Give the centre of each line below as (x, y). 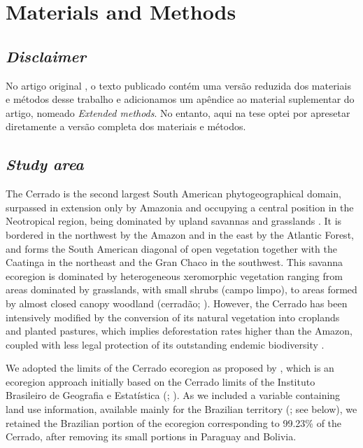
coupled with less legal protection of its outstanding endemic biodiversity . (165, 344)
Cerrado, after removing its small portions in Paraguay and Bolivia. (151, 436)
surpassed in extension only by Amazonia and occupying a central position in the (180, 207)
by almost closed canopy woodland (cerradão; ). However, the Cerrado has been (177, 303)
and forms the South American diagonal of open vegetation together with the (171, 248)
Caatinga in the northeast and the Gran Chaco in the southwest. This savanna (175, 262)
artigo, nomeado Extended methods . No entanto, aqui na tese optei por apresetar (178, 112)
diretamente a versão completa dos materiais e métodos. (126, 126)
